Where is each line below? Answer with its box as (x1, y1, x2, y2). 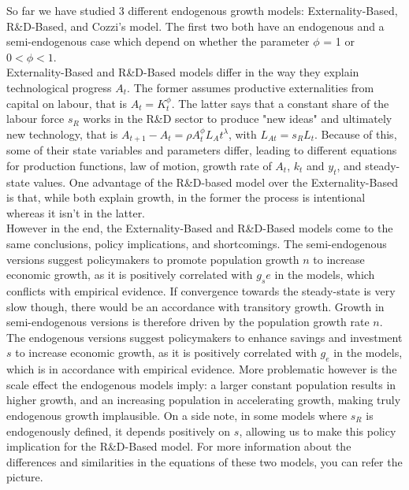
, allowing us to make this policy (239, 422, 396, 439)
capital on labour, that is (6, 95, 127, 111)
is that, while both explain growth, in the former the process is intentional (6, 189, 366, 206)
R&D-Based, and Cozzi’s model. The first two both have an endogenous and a (6, 17, 385, 34)
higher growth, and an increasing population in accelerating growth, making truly (6, 392, 401, 408)
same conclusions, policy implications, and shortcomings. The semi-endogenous (6, 235, 387, 251)
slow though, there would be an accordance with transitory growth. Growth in (6, 298, 385, 314)
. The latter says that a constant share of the (171, 95, 389, 111)
